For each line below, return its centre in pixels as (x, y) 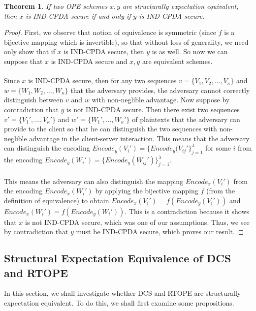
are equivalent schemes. (177, 61)
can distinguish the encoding (47, 148)
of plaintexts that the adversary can (186, 119)
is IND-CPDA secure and (89, 61)
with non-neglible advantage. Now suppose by (161, 100)
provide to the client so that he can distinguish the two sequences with (111, 129)
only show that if (30, 51)
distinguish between (34, 100)
